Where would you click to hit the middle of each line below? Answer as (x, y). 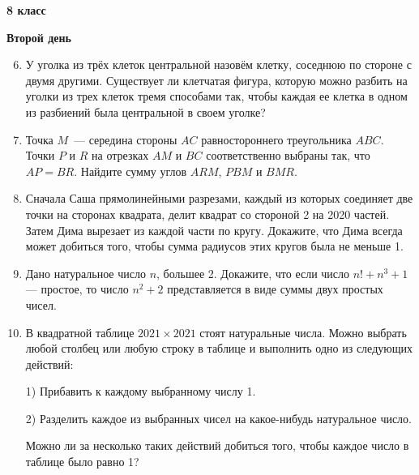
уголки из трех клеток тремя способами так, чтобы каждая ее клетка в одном (216, 96)
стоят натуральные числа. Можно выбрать (303, 332)
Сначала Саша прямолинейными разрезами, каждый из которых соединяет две (219, 198)
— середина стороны (126, 139)
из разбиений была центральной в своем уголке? (145, 111)
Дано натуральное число (86, 273)
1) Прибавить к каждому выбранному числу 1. (141, 391)
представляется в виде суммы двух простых (275, 289)
